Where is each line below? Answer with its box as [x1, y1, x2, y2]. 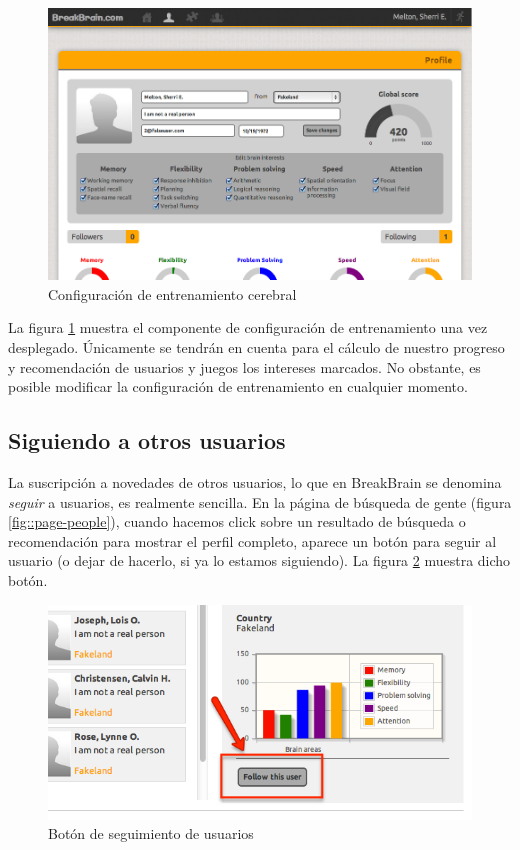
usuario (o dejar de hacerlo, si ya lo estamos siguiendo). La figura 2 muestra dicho [8, 550, 511, 571]
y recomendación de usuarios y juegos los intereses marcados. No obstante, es [8, 356, 481, 377]
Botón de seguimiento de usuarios [48, 823, 254, 844]
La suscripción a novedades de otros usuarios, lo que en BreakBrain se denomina [8, 471, 502, 492]
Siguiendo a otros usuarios [8, 425, 286, 456]
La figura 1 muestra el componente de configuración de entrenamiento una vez [8, 317, 488, 338]
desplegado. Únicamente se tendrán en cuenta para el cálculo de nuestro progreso [8, 337, 505, 357]
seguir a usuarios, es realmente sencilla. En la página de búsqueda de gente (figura [8, 491, 512, 512]
